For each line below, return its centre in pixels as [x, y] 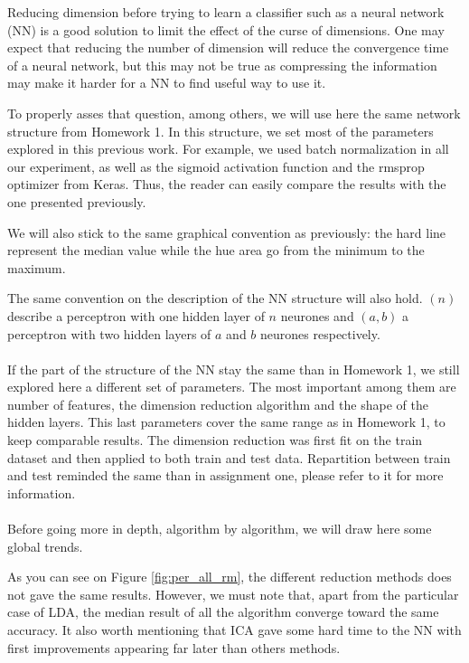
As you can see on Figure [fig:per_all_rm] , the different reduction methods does [230, 577]
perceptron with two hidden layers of [109, 333]
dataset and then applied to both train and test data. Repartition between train [229, 457]
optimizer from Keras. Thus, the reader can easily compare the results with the [227, 184]
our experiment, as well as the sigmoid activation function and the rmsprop [216, 166]
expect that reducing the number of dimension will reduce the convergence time [228, 47]
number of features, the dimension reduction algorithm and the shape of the [218, 404]
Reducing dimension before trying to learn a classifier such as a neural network [226, 12]
